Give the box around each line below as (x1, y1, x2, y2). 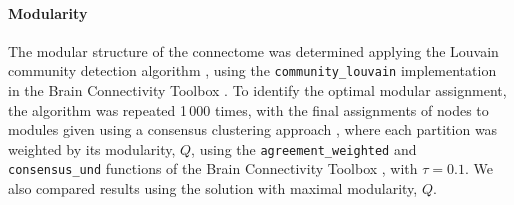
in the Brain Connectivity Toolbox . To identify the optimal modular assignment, (8, 80, 507, 101)
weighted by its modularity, (8, 138, 176, 159)
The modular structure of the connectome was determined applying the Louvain (8, 40, 499, 61)
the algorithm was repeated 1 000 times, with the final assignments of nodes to (8, 99, 489, 120)
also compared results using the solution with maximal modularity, (8, 178, 418, 199)
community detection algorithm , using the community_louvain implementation (8, 60, 497, 81)
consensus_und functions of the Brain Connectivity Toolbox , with (8, 158, 418, 179)
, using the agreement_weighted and (191, 138, 417, 159)
